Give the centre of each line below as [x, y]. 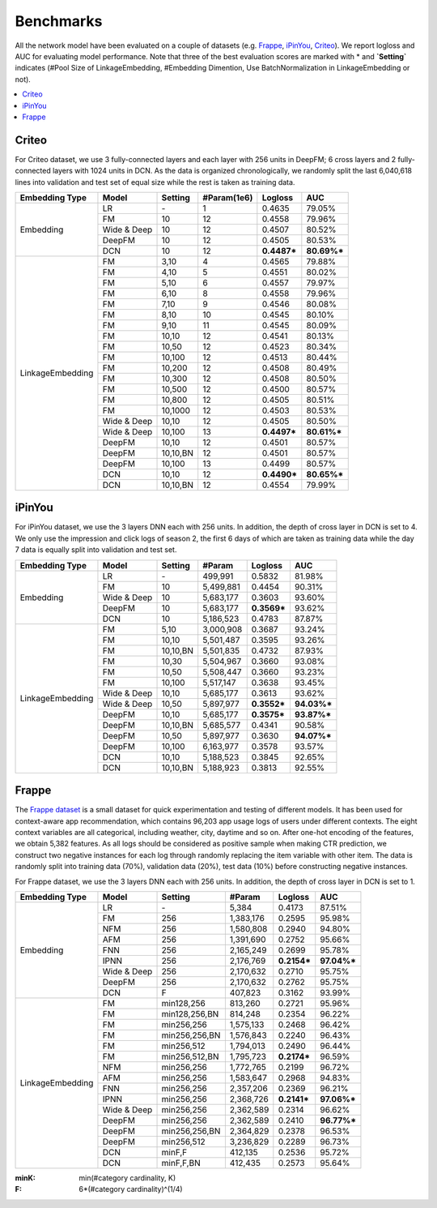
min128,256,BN [190, 1013]
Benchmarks [59, 21]
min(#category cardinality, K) [127, 1178]
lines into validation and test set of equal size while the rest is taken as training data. [155, 182]
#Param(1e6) [228, 197]
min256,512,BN [190, 1056]
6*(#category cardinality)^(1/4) [131, 1189]
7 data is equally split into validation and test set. [96, 550]
